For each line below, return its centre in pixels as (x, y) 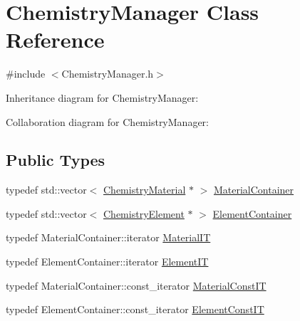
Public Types (56, 160)
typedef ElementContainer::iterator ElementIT (107, 262)
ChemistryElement (144, 213)
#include (26, 74)
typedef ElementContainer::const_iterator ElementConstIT (135, 309)
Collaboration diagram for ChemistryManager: (107, 121)
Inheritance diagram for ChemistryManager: (102, 97)
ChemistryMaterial (145, 190)
